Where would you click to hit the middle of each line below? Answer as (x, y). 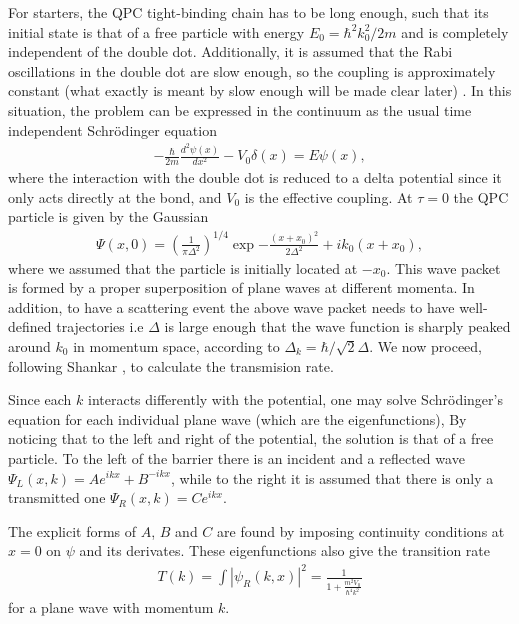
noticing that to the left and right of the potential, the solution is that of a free (251, 438)
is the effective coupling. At (328, 196)
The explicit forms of (72, 530)
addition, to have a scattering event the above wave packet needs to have (231, 306)
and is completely (455, 31)
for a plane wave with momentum (111, 607)
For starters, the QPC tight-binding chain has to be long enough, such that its (248, 12)
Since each (40, 399)
